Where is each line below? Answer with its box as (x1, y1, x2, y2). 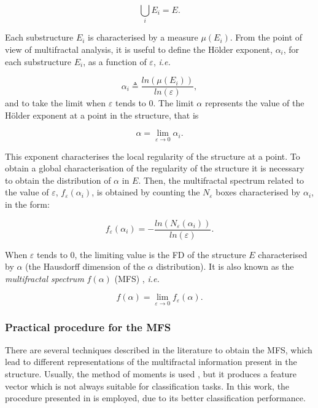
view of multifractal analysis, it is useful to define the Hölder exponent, (5, 42, 273, 55)
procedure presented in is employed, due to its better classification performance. (5, 391, 306, 404)
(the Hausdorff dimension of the (25, 260, 145, 273)
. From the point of (230, 31, 303, 44)
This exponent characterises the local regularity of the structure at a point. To (5, 149, 300, 162)
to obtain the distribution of (5, 173, 111, 186)
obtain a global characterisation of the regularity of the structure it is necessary (5, 162, 304, 175)
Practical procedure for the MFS (5, 319, 171, 334)
